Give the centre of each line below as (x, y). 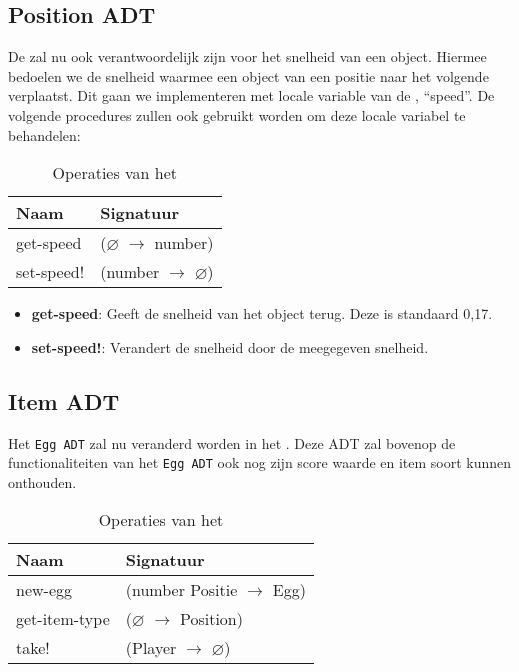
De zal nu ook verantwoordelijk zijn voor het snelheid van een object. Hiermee (247, 56)
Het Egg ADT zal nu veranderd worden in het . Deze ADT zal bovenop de (232, 442)
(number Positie (181, 590)
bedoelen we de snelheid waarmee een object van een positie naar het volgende (248, 75)
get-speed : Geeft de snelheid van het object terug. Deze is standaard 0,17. (262, 313)
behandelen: (44, 134)
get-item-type (63, 619)
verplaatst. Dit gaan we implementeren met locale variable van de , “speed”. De (251, 95)
